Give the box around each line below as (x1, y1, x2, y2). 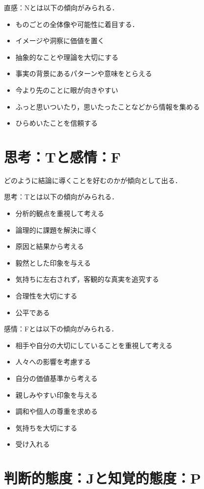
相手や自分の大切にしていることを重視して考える (15, 340, 173, 350)
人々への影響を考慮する (15, 356, 91, 367)
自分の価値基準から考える (15, 373, 98, 383)
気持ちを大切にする (15, 422, 77, 433)
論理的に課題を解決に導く (15, 224, 98, 235)
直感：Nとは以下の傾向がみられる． (4, 2, 119, 12)
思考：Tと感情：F (4, 146, 121, 166)
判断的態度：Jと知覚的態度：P (4, 468, 201, 488)
